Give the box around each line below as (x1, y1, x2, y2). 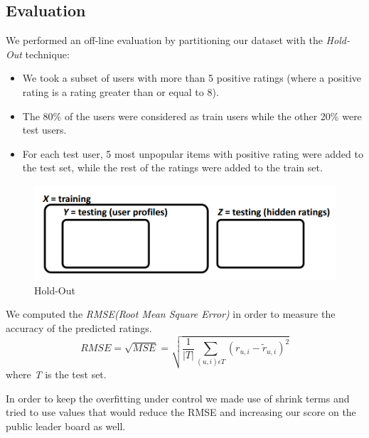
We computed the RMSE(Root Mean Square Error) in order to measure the (6, 306, 336, 321)
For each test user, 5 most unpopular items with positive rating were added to (22, 146, 363, 161)
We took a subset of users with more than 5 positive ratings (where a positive (22, 70, 362, 85)
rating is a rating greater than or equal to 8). (22, 84, 219, 99)
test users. (22, 122, 67, 137)
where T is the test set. (6, 366, 107, 381)
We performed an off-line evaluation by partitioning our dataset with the (6, 33, 323, 48)
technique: (25, 46, 70, 61)
